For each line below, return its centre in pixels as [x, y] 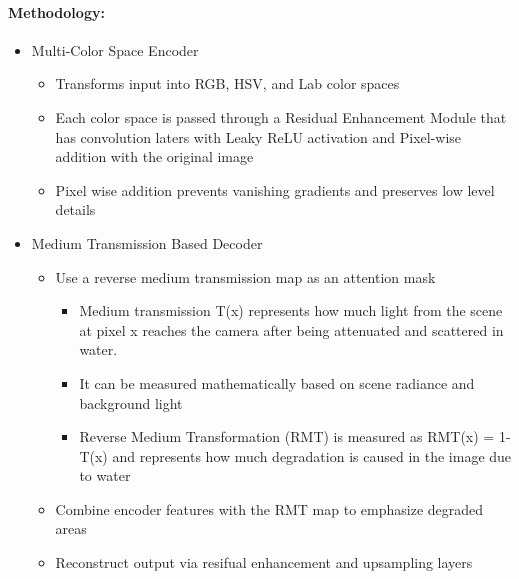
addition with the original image [154, 156]
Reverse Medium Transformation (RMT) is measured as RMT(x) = [287, 436]
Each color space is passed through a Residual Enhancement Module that [281, 116]
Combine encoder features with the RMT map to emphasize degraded [269, 508]
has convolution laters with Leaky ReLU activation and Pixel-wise [258, 136]
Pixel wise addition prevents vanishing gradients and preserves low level [275, 189]
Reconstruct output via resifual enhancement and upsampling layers [264, 562]
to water [105, 475]
